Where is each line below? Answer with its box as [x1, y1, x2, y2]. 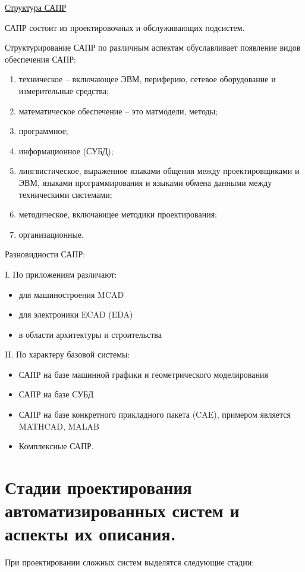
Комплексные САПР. [18, 440, 94, 452]
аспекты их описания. [5, 521, 176, 546]
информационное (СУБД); [18, 144, 114, 157]
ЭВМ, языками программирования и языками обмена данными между [18, 176, 272, 188]
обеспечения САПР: [5, 52, 76, 65]
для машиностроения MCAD [18, 288, 124, 300]
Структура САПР [5, 1, 67, 13]
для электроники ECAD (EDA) [18, 308, 133, 321]
